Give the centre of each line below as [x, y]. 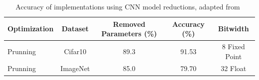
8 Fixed [233, 46]
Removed [129, 24]
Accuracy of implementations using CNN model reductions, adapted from [128, 6]
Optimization [31, 29]
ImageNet [75, 68]
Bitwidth [233, 29]
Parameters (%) [129, 34]
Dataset [75, 29]
